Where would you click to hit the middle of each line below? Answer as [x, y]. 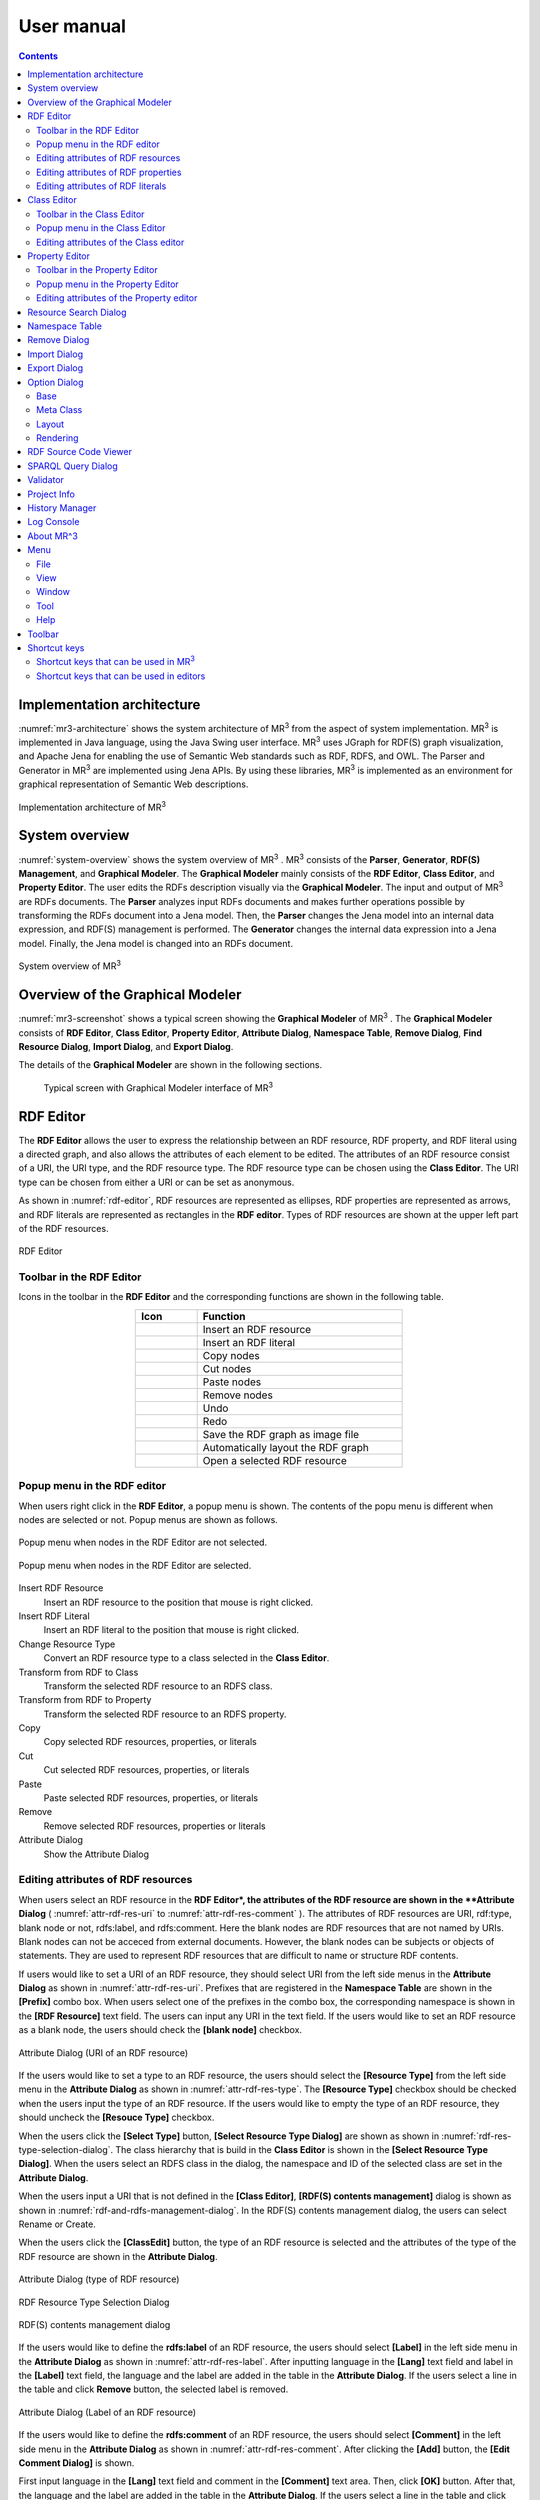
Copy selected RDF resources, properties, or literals [150, 1742]
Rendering [57, 438]
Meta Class [59, 410]
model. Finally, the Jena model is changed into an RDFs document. [156, 943]
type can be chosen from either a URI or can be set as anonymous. [156, 1182]
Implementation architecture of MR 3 [92, 806]
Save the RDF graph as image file [281, 1434]
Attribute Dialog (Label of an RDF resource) [107, 2412]
